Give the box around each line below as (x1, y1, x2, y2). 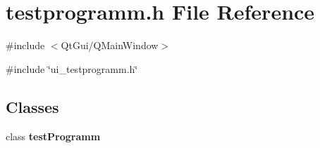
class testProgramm (6, 128, 101, 143)
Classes (6, 95, 59, 117)
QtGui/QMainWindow (61, 38, 159, 53)
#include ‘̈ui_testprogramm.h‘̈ (6, 61, 138, 76)
